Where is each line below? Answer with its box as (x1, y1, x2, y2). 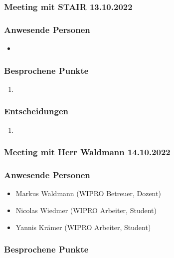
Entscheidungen (4, 105, 69, 117)
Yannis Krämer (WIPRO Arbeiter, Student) (15, 222, 151, 232)
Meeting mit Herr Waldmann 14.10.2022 (4, 146, 171, 158)
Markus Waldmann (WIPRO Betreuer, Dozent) (15, 188, 161, 199)
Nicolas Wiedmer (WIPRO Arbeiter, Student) (15, 205, 157, 215)
